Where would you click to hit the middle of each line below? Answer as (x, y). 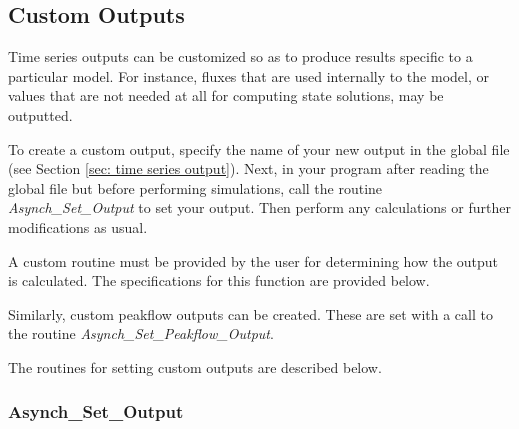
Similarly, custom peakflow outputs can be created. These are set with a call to (250, 313)
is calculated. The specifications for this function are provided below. (219, 280)
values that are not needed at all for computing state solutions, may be (226, 95)
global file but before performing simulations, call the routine (195, 187)
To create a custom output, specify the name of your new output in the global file (259, 148)
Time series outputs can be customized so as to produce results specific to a (240, 56)
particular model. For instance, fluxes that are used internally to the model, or (248, 75)
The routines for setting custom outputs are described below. (195, 366)
